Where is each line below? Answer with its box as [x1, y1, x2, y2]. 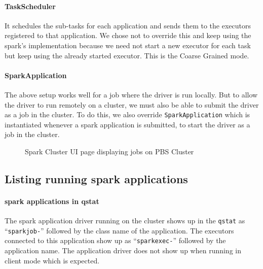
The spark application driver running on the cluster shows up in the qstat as [5, 215, 245, 226]
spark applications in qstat [5, 195, 99, 206]
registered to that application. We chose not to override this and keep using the [5, 30, 251, 41]
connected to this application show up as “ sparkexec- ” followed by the [5, 235, 226, 246]
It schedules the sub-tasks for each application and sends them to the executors [5, 20, 251, 30]
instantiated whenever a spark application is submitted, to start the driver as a [5, 119, 250, 129]
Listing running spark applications [5, 171, 188, 186]
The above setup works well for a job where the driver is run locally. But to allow [5, 89, 258, 99]
